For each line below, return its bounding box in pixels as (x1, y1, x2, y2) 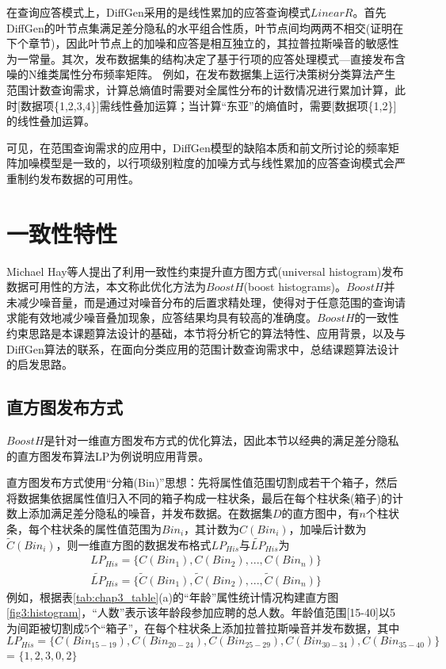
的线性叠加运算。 (6, 113, 95, 129)
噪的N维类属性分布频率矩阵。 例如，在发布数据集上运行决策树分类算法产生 (6, 66, 396, 82)
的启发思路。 (6, 356, 73, 373)
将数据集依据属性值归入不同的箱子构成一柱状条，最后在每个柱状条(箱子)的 (6, 489, 392, 506)
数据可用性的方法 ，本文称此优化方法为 (6, 278, 206, 295)
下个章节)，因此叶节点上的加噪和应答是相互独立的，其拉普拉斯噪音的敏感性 (6, 35, 399, 52)
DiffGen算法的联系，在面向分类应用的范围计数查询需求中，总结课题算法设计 (6, 340, 399, 357)
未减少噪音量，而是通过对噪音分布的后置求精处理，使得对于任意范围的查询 (6, 293, 395, 310)
